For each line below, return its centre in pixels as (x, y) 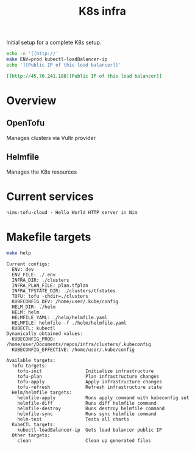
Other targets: (31, 435)
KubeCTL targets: (34, 425)
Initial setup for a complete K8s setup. (54, 42)
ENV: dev (23, 270)
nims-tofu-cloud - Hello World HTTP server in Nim (72, 213)
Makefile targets (49, 237)
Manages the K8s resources (42, 172)
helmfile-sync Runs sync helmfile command (87, 414)
